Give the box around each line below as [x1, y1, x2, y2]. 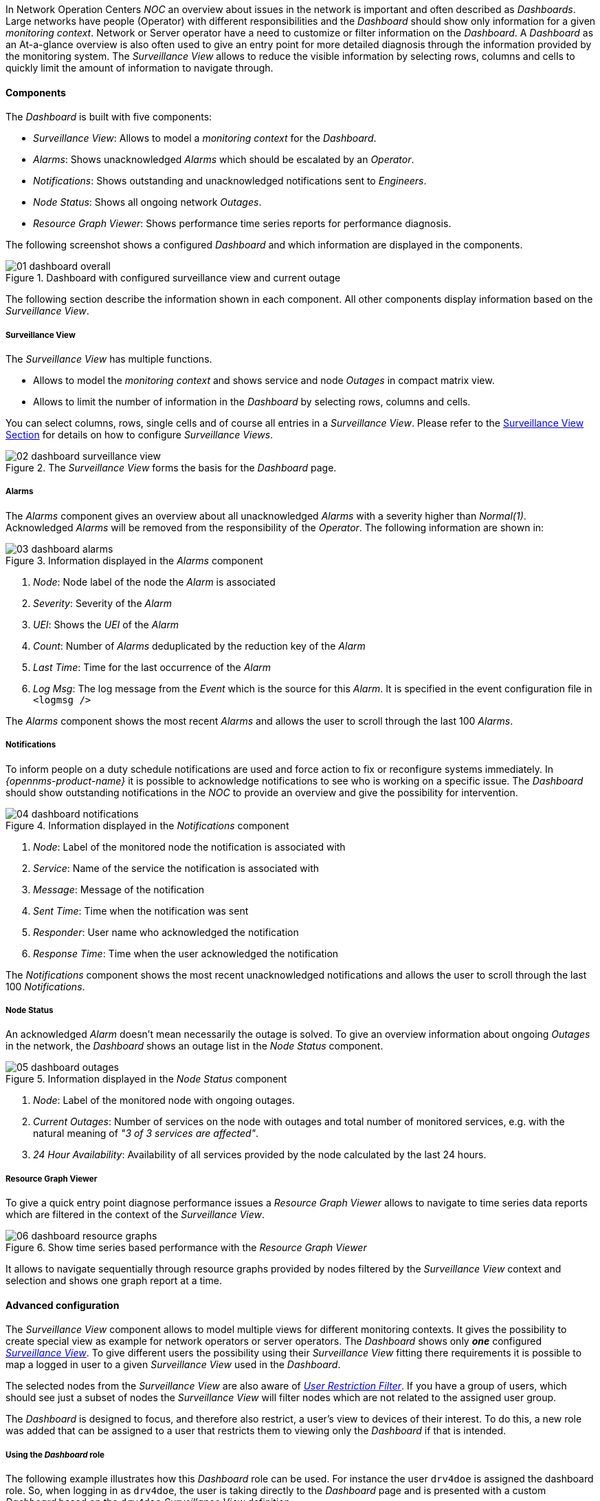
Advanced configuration [5, 1299, 120, 1311]
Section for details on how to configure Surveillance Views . [5, 429, 274, 440]
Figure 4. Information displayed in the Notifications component [5, 819, 289, 831]
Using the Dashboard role [5, 1449, 104, 1460]
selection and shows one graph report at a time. [5, 1275, 222, 1287]
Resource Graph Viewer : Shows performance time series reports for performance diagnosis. [33, 217, 452, 230]
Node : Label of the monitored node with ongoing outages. [33, 1094, 295, 1107]
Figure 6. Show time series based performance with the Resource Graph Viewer [5, 1242, 367, 1254]
